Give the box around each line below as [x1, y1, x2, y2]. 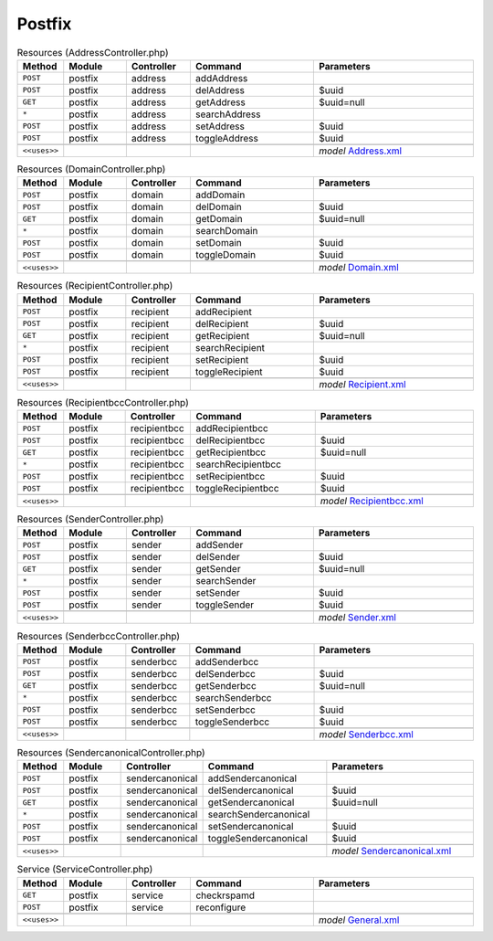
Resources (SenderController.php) [16, 513, 164, 525]
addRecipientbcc [195, 422, 268, 435]
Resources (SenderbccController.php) [16, 629, 181, 642]
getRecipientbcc [195, 446, 267, 459]
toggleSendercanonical [207, 832, 308, 845]
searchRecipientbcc [195, 458, 282, 470]
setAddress [194, 120, 246, 132]
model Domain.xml [318, 261, 399, 274]
